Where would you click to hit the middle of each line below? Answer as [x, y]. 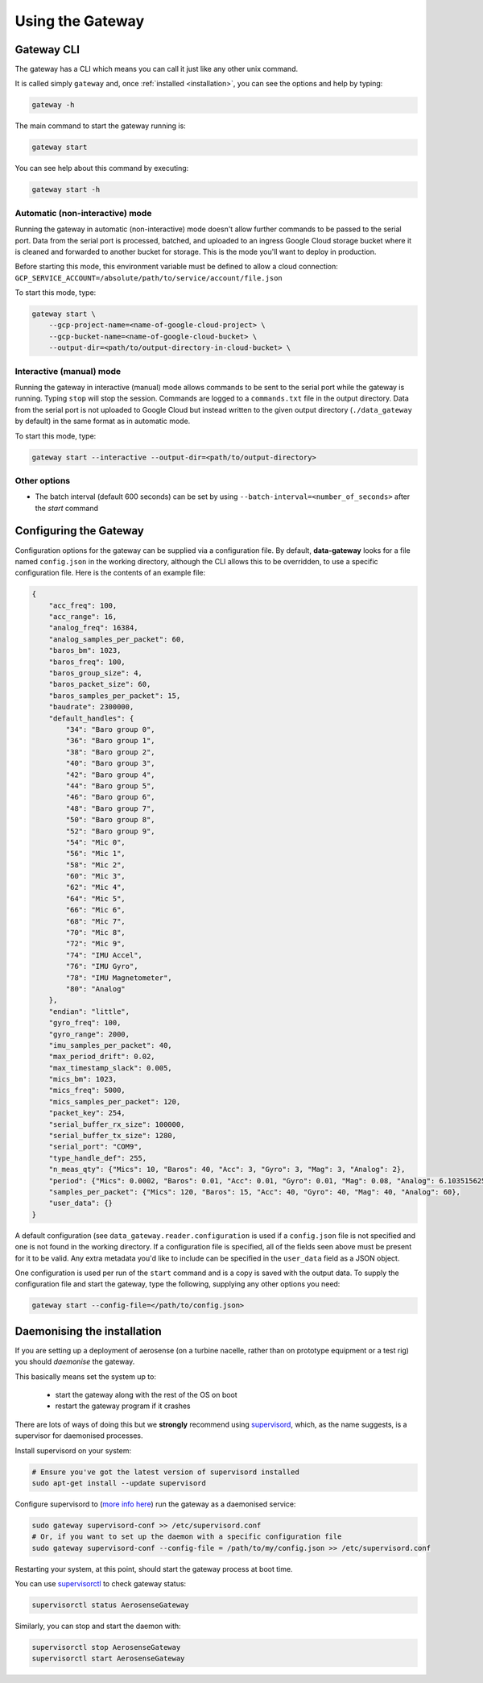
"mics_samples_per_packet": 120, [115, 1101]
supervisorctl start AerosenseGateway [108, 1659]
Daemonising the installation [89, 1331]
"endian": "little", [89, 1011]
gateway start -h [66, 190]
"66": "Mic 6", [96, 910]
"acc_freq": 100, [83, 605]
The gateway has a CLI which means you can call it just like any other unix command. [156, 69]
